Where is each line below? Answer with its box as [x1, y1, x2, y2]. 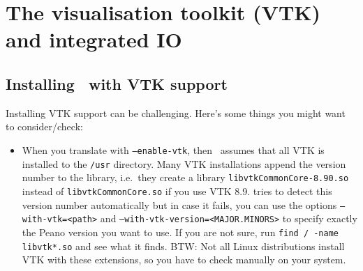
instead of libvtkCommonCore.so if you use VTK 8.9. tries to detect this [22, 183, 332, 198]
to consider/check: [6, 119, 83, 134]
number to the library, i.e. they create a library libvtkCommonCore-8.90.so [22, 170, 349, 185]
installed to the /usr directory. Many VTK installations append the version [22, 156, 346, 171]
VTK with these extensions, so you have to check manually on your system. [22, 252, 346, 267]
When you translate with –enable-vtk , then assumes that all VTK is [22, 142, 325, 157]
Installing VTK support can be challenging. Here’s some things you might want [6, 105, 346, 120]
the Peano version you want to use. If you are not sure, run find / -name [22, 224, 339, 239]
